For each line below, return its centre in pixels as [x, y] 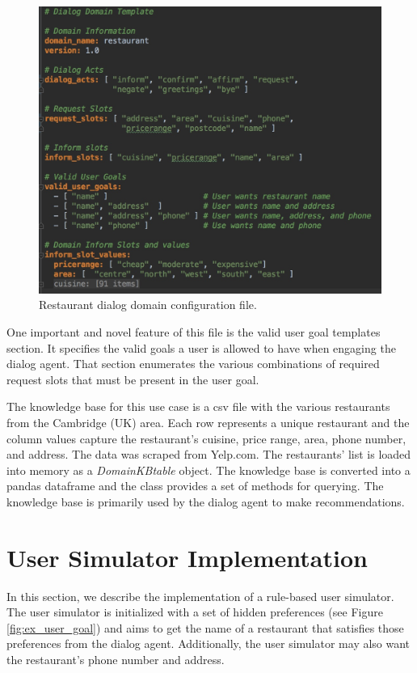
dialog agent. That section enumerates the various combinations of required [193, 364]
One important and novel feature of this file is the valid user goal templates [194, 332]
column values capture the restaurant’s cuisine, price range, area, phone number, [206, 438]
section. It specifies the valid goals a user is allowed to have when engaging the [201, 347]
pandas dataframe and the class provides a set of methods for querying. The [195, 486]
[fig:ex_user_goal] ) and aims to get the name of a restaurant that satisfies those [205, 627]
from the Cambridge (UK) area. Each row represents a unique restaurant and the [208, 422]
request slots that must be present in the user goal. [133, 379]
